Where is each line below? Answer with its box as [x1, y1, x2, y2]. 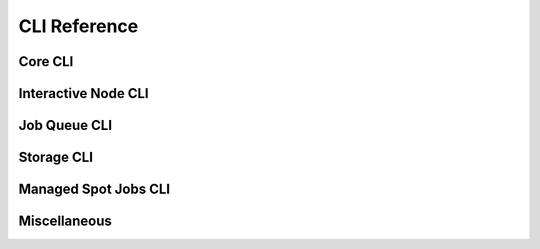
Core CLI [18, 53, 74, 70]
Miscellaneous [18, 213, 112, 230]
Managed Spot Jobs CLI [18, 181, 170, 198]
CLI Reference [18, 15, 139, 37]
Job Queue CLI [18, 117, 113, 134]
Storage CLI [18, 149, 94, 166]
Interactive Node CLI [18, 85, 149, 102]
